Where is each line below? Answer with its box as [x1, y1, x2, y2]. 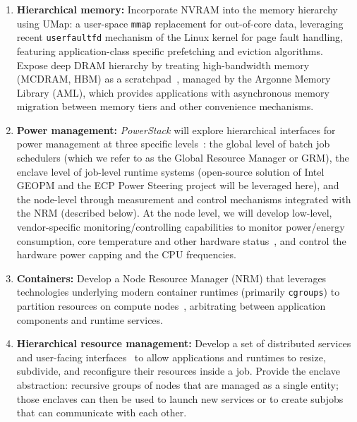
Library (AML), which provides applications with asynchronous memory [16, 85, 329, 100]
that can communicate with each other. [16, 405, 187, 420]
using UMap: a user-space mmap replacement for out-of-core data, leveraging [16, 16, 344, 30]
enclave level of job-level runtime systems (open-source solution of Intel [16, 164, 325, 179]
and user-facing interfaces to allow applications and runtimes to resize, [16, 349, 326, 364]
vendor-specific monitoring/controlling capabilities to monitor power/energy [16, 219, 345, 234]
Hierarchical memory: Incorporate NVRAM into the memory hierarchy [16, 2, 338, 16]
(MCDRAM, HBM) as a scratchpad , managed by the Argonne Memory [16, 71, 331, 86]
